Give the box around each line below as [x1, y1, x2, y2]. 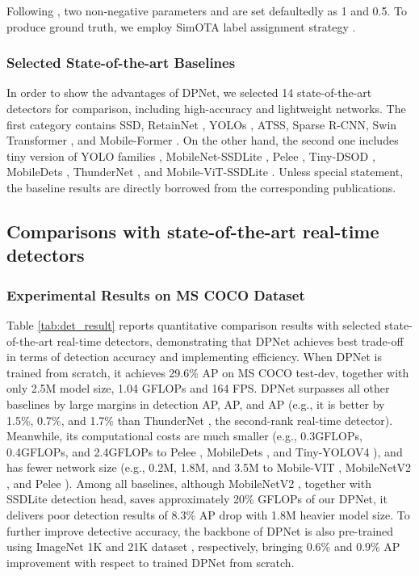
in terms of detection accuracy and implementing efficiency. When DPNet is [6, 348, 382, 365]
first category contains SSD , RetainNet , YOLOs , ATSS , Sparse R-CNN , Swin [6, 116, 397, 132]
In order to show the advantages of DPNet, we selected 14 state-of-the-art [6, 84, 372, 101]
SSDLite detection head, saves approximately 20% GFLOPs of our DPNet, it [6, 490, 388, 507]
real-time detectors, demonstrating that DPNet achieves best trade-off [57, 332, 404, 349]
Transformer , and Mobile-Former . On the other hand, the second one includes [6, 132, 399, 149]
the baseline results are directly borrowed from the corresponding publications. [6, 179, 396, 196]
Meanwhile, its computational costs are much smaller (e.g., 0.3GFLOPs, [6, 427, 362, 444]
